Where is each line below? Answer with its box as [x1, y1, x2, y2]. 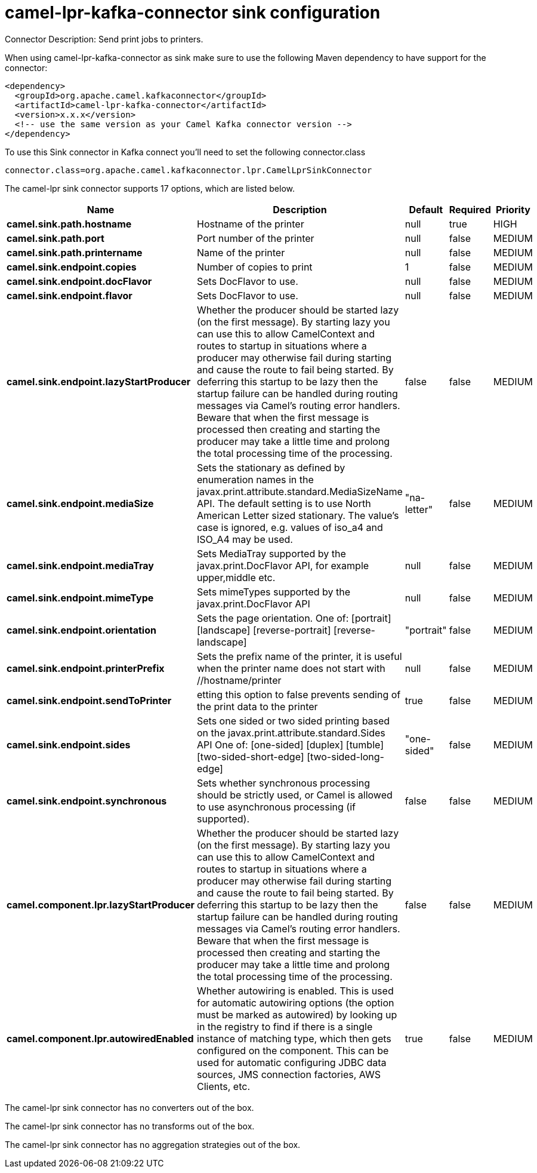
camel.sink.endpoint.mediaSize [7, 497, 154, 509]
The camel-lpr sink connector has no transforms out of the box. [5, 1120, 255, 1131]
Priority [495, 203, 530, 216]
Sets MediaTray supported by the [197, 547, 346, 560]
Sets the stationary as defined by [197, 461, 345, 474]
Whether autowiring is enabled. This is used [197, 984, 394, 997]
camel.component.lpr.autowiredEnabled [7, 1032, 194, 1045]
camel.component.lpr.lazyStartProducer [7, 898, 195, 911]
